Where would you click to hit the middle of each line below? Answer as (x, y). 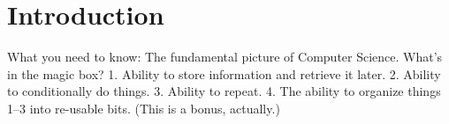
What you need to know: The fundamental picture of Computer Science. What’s (225, 57)
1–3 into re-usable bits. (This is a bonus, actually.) (144, 108)
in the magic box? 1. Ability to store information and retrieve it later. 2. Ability (224, 73)
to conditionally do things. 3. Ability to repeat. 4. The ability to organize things (224, 91)
